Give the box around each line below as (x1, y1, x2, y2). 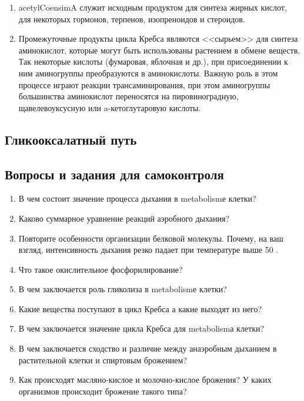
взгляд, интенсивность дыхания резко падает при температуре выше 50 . (18, 243, 279, 256)
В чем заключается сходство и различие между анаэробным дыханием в (18, 342, 277, 355)
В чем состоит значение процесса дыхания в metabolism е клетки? (18, 192, 256, 205)
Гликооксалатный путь (5, 130, 137, 148)
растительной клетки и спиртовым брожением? (18, 353, 188, 366)
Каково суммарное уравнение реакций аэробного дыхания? (18, 212, 230, 224)
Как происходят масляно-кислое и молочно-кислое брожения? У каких (18, 373, 272, 386)
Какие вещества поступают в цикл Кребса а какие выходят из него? (18, 302, 262, 315)
